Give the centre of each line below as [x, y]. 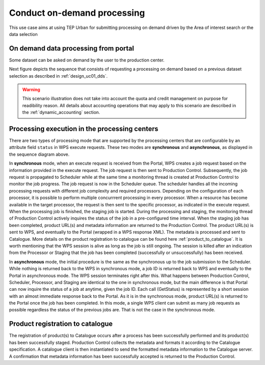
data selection [23, 34]
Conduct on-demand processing [77, 13]
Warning [31, 90]
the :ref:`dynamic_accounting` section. [61, 112]
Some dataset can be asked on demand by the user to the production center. [87, 60]
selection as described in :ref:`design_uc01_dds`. [58, 76]
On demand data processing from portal [72, 48]
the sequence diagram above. [39, 154]
